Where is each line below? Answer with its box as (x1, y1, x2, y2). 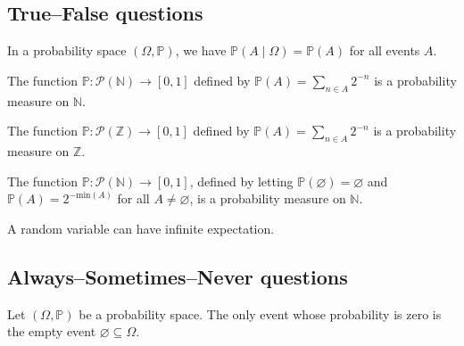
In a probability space (7, 41, 127, 60)
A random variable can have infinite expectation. (7, 218, 275, 237)
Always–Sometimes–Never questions (7, 262, 348, 290)
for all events (349, 41, 420, 60)
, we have (175, 41, 227, 60)
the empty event (7, 322, 96, 341)
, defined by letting (189, 171, 294, 190)
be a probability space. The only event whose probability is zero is (79, 304, 442, 323)
